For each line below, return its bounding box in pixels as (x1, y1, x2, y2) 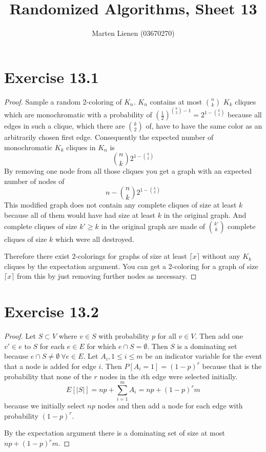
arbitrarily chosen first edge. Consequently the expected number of (4, 132, 214, 142)
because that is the (202, 360, 262, 371)
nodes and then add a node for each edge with (97, 400, 243, 411)
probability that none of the (4, 371, 92, 381)
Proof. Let (4, 331, 36, 341)
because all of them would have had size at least (4, 210, 155, 220)
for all (157, 331, 176, 341)
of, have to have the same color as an (146, 120, 262, 131)
